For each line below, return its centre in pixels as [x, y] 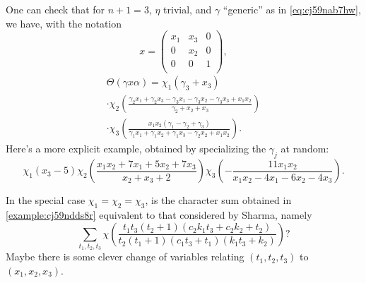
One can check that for [55, 9]
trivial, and [188, 9]
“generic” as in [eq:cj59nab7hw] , [292, 9]
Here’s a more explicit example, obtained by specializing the [136, 149]
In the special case [46, 200]
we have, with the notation [64, 23]
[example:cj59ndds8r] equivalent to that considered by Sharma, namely [159, 214]
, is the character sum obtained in [218, 200]
